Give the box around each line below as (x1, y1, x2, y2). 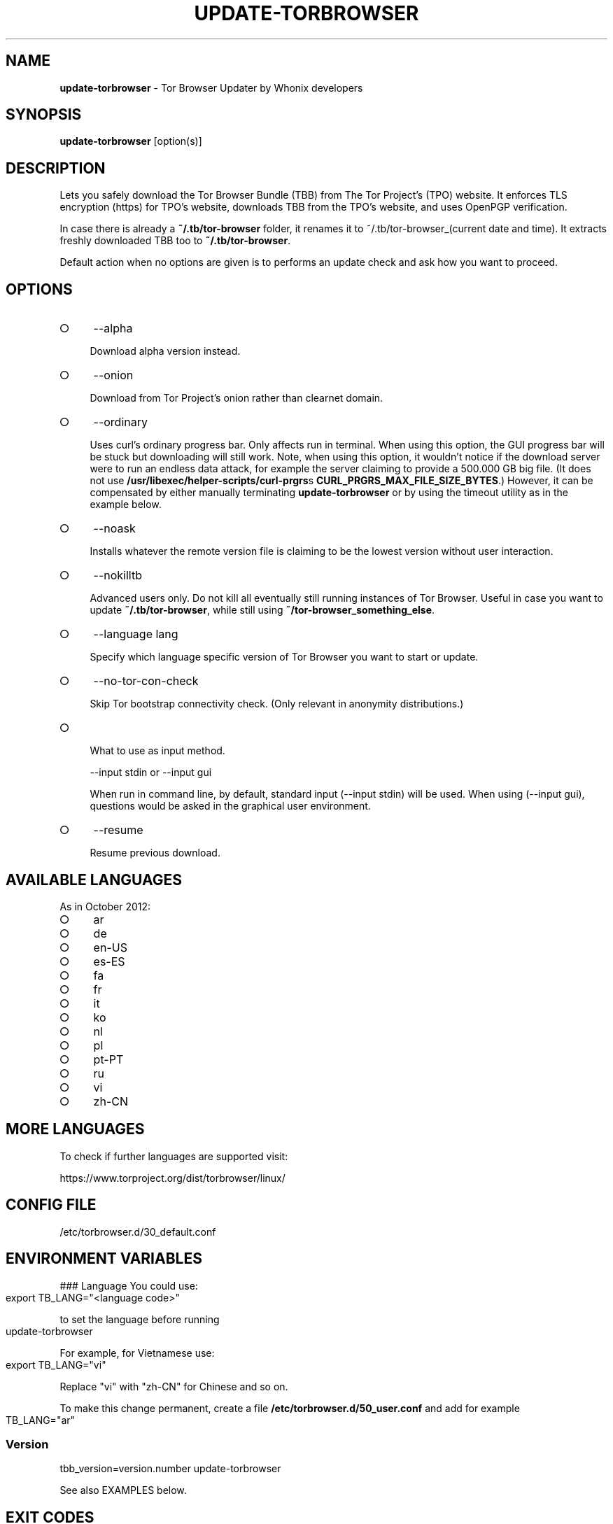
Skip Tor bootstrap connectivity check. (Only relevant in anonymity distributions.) (90, 698, 464, 710)
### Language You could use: (59, 1279, 198, 1292)
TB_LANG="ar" (6, 1413, 76, 1426)
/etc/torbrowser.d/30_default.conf (59, 1225, 216, 1238)
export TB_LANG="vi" (6, 1358, 106, 1371)
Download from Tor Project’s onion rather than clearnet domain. (90, 392, 383, 404)
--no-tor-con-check (93, 674, 199, 689)
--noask (93, 521, 136, 536)
